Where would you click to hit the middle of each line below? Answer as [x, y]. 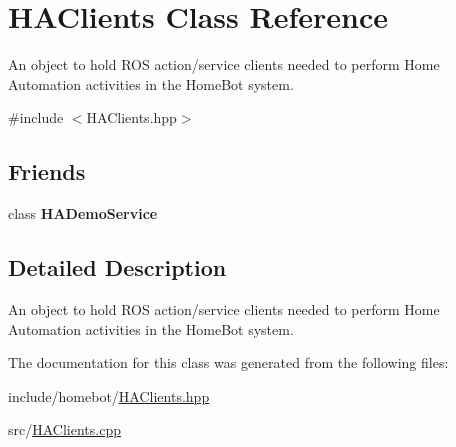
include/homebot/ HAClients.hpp [109, 395]
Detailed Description [117, 267]
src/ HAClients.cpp [64, 429]
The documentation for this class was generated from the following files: [228, 362]
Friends [47, 171]
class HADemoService [83, 213]
